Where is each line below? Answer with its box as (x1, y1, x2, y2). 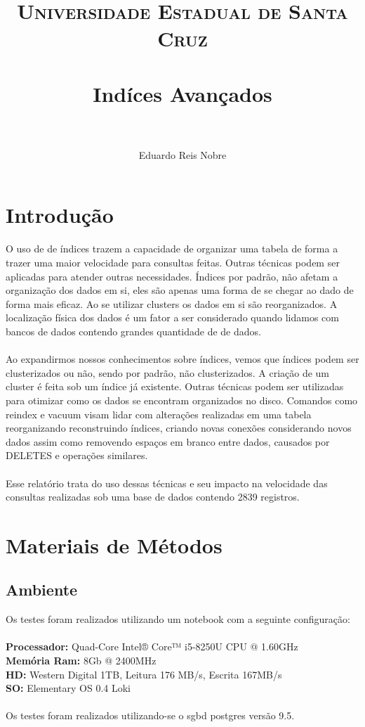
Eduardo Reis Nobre (138, 147, 227, 162)
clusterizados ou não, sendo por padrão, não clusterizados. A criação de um (6, 365, 330, 380)
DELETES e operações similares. (6, 448, 148, 463)
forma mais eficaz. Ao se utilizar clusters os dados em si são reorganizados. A (6, 296, 338, 311)
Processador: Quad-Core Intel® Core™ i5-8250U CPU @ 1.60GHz (6, 639, 298, 654)
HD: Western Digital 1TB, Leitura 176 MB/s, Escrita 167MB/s (6, 667, 282, 681)
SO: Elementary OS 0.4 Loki (6, 681, 131, 695)
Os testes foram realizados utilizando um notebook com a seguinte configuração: (6, 612, 350, 626)
